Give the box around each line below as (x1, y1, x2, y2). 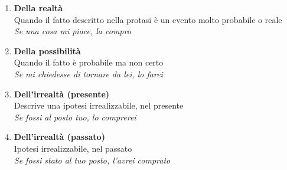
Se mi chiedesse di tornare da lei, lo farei (14, 67, 163, 80)
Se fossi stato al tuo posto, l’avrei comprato (14, 153, 171, 166)
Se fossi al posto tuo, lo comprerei (14, 110, 136, 123)
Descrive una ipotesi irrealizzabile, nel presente (14, 99, 184, 112)
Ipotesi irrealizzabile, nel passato (14, 142, 132, 154)
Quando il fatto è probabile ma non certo (14, 56, 164, 68)
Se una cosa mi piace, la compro (14, 25, 131, 37)
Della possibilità (14, 44, 81, 57)
